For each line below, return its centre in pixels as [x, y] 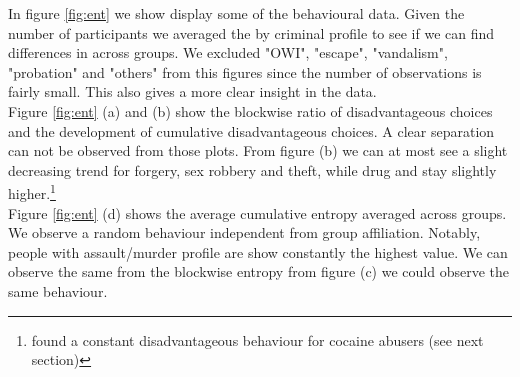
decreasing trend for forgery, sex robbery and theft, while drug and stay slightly [252, 169]
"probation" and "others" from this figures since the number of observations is [245, 71]
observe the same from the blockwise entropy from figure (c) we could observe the [258, 271]
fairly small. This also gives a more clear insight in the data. [192, 91]
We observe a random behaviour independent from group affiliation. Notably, [244, 232]
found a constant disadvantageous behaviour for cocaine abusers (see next [257, 339]
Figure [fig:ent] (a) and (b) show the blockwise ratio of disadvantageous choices [250, 110]
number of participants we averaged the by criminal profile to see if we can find [251, 32]
